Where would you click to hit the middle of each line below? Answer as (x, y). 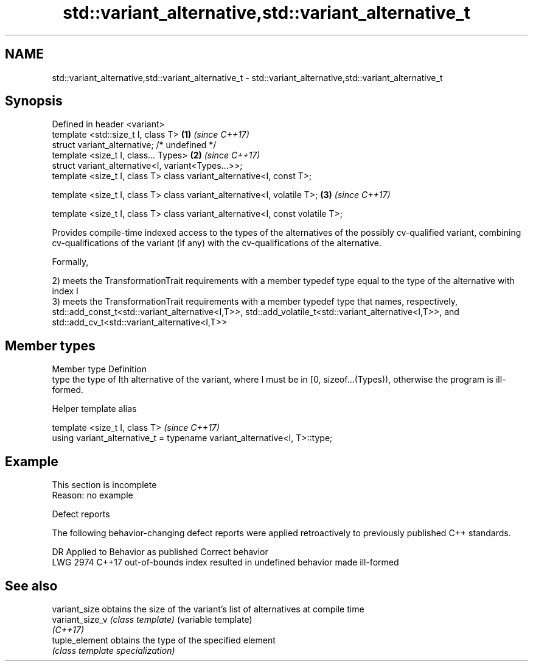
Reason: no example (92, 495)
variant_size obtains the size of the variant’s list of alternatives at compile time (208, 609)
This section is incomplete (104, 485)
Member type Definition (99, 369)
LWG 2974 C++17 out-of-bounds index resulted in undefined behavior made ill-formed (225, 562)
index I (65, 291)
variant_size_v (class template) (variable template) (152, 619)
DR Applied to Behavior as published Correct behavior (160, 552)
